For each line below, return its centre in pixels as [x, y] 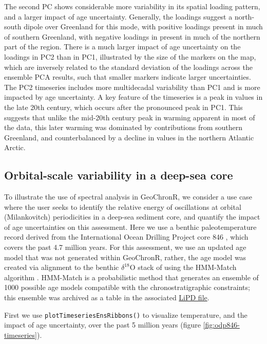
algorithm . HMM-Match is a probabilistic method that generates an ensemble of [131, 277]
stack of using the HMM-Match [187, 267]
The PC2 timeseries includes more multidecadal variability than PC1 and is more [132, 87]
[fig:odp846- [221, 325]
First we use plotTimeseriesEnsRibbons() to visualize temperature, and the [126, 314]
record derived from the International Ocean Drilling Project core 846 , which [126, 237]
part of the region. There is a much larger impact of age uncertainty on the [122, 47]
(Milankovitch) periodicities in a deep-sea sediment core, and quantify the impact [132, 217]
